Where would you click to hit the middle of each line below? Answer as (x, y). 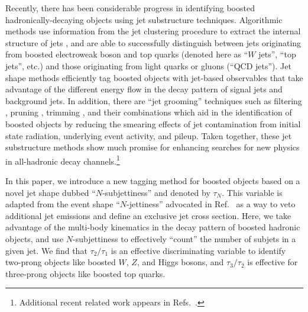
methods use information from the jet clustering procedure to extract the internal (153, 31)
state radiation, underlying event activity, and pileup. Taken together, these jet (149, 135)
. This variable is (252, 192)
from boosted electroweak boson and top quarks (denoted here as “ (127, 54)
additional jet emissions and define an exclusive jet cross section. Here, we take (148, 215)
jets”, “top (277, 54)
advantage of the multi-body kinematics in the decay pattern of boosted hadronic (153, 227)
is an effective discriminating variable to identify (198, 250)
